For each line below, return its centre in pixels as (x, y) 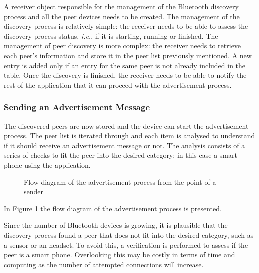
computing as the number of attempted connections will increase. (104, 264)
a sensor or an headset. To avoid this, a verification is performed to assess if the (126, 245)
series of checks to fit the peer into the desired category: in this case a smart (121, 155)
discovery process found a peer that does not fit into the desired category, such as (129, 235)
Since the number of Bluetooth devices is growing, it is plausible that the (116, 225)
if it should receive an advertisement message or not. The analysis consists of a (125, 145)
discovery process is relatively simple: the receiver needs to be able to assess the (126, 26)
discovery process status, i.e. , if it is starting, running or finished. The (111, 36)
